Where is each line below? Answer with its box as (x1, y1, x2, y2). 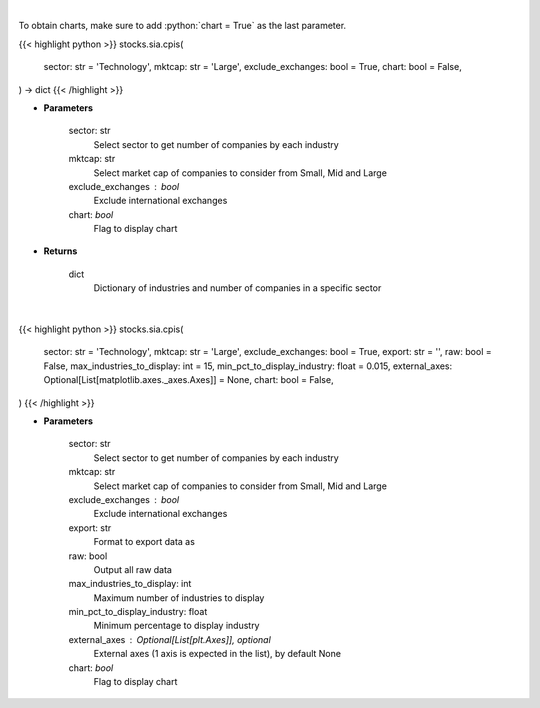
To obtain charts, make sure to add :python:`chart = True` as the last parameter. (18, 20, 347, 32)
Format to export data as (93, 536, 195, 548)
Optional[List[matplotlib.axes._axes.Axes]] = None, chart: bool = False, (43, 374, 334, 386)
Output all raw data (93, 563, 172, 575)
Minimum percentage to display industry (93, 620, 260, 632)
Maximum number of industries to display (93, 591, 265, 604)
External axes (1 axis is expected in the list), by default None (93, 648, 342, 660)
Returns (43, 245, 78, 257)
